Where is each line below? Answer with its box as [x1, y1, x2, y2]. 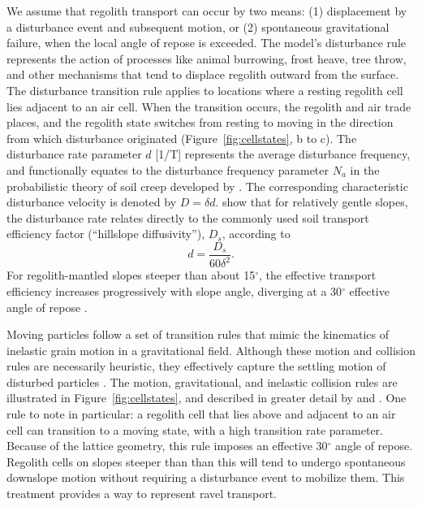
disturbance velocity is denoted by [6, 193, 177, 210]
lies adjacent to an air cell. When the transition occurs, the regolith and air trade [6, 97, 411, 115]
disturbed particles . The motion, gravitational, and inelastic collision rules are [6, 373, 398, 390]
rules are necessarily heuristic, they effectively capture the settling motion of [6, 357, 386, 375]
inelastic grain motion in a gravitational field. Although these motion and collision [6, 341, 416, 358]
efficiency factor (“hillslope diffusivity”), [6, 225, 205, 242]
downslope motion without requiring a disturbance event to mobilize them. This [6, 469, 405, 486]
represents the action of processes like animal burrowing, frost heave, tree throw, [6, 50, 407, 67]
